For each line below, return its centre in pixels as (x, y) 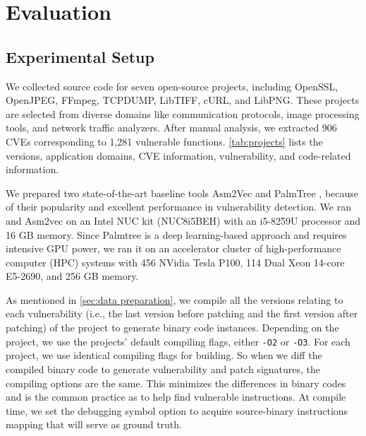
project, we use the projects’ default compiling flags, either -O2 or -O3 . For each (178, 341)
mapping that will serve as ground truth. (94, 424)
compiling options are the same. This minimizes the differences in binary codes (176, 383)
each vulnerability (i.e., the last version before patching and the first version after (182, 313)
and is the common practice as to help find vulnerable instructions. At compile (176, 397)
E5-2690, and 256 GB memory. (72, 276)
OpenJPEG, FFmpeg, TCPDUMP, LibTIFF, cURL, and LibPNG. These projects (183, 100)
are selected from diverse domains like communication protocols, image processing (183, 113)
